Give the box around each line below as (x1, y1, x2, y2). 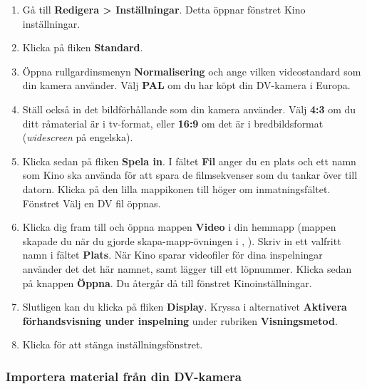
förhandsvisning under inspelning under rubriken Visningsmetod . (22, 313, 338, 328)
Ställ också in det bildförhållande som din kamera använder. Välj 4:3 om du (22, 101, 356, 116)
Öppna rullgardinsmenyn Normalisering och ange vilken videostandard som (22, 63, 361, 78)
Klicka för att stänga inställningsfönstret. (22, 337, 203, 352)
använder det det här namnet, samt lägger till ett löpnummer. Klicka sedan (22, 261, 352, 276)
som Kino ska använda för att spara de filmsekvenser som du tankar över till (22, 167, 358, 182)
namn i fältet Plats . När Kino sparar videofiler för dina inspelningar (22, 247, 323, 262)
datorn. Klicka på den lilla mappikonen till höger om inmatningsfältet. (22, 181, 331, 196)
